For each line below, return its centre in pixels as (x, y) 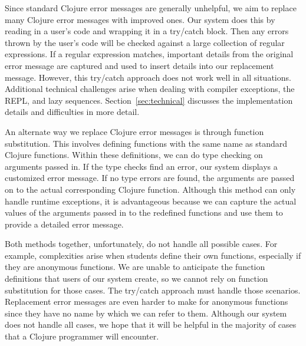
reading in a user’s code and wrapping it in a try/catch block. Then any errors (147, 31)
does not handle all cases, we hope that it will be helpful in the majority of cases (151, 324)
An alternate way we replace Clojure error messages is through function (134, 131)
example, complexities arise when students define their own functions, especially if (153, 255)
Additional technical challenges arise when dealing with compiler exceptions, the (150, 89)
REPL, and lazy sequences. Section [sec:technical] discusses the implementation (149, 100)
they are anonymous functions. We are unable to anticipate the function (135, 267)
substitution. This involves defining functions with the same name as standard (146, 143)
